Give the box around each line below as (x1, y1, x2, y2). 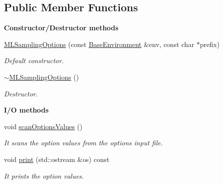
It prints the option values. (4, 170, 84, 181)
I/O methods (4, 105, 49, 115)
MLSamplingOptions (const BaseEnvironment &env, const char (4, 39, 195, 49)
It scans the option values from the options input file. (4, 138, 163, 148)
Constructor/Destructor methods (4, 23, 119, 33)
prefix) (200, 39, 220, 49)
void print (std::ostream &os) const (4, 154, 110, 164)
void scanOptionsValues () (4, 121, 83, 131)
